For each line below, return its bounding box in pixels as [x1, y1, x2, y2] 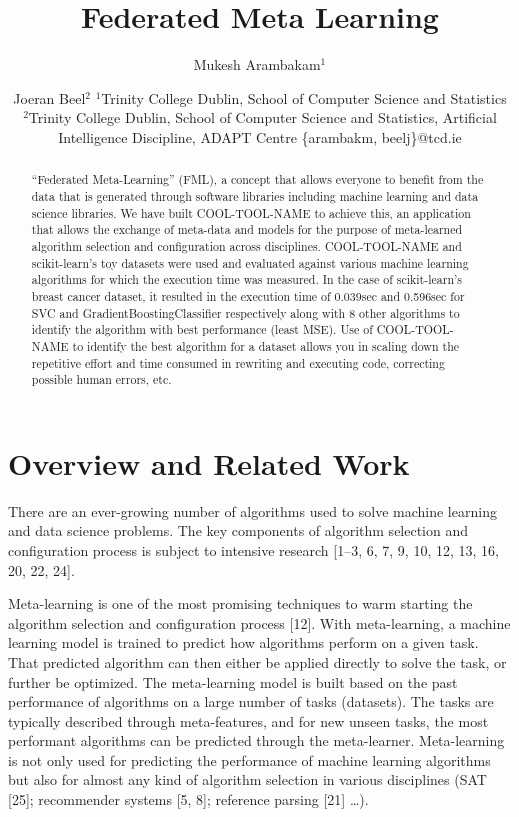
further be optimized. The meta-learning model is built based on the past [8, 671, 458, 692]
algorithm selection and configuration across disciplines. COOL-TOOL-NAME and [31, 237, 462, 254]
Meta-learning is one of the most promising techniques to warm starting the [8, 593, 473, 614]
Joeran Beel [13, 87, 86, 108]
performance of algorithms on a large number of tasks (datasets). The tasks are [8, 691, 494, 712]
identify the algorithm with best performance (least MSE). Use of [31, 321, 373, 338]
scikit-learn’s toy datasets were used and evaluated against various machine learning [31, 254, 469, 271]
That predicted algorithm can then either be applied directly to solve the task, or [8, 651, 507, 672]
